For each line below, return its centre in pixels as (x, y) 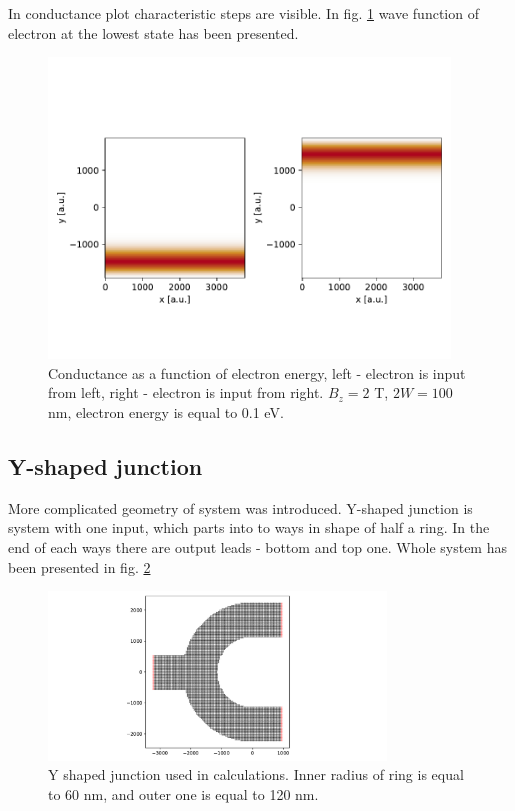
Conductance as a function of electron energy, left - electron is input (257, 372)
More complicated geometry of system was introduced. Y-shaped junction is (240, 507)
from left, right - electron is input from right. (186, 392)
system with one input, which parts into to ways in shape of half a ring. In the (249, 527)
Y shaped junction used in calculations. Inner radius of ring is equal (256, 774)
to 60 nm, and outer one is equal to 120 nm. (183, 794)
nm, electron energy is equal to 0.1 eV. (166, 412)
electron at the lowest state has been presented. (153, 32)
